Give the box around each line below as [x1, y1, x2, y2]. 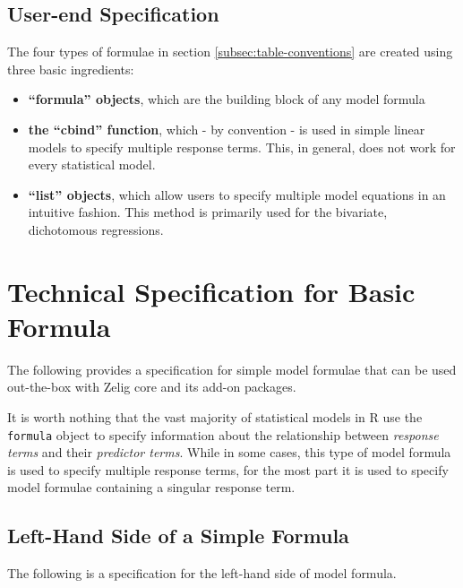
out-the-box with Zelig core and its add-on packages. [7, 377, 296, 396]
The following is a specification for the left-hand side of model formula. [7, 564, 397, 583]
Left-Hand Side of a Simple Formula [7, 522, 349, 549]
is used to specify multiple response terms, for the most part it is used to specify [7, 460, 449, 479]
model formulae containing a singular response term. [7, 478, 296, 497]
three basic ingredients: [7, 59, 134, 78]
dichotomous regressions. [28, 220, 164, 238]
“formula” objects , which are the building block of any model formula [28, 90, 425, 108]
